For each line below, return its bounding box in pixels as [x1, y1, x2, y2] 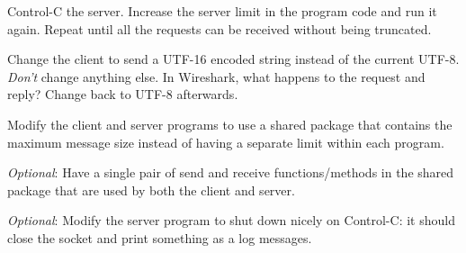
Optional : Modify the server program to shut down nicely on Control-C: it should [7, 211, 455, 230]
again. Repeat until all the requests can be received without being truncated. [7, 19, 432, 38]
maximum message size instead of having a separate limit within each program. [7, 132, 444, 151]
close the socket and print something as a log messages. [7, 228, 312, 247]
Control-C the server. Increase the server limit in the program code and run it [7, 2, 437, 20]
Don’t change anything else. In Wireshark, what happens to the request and [7, 67, 426, 86]
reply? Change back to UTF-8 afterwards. [7, 85, 238, 104]
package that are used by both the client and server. [7, 180, 295, 199]
